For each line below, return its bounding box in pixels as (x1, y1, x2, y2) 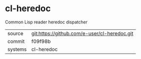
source (7, 30, 23, 37)
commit (7, 38, 25, 44)
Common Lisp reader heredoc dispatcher (5, 19, 88, 25)
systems (7, 46, 27, 53)
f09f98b (31, 38, 51, 44)
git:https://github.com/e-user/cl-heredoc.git (31, 30, 134, 37)
